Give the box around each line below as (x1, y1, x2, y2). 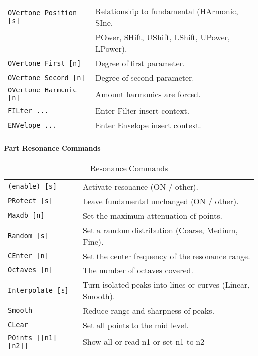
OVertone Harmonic (8, 86, 77, 94)
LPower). (95, 43, 127, 54)
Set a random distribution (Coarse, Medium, (82, 224, 238, 236)
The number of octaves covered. (82, 264, 193, 276)
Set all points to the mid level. (82, 319, 189, 331)
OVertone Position (8, 9, 77, 17)
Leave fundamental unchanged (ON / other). (82, 195, 239, 207)
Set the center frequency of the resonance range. (82, 250, 250, 262)
